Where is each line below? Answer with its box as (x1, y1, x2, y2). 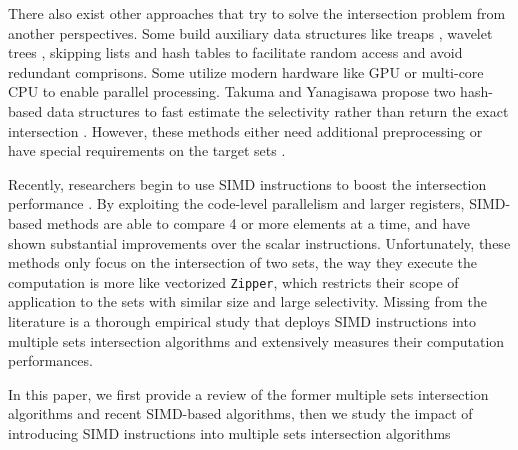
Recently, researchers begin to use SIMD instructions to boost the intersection (8, 173, 487, 194)
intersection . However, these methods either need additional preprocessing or (8, 120, 483, 141)
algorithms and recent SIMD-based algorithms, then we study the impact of (8, 403, 473, 424)
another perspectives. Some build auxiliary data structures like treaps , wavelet (8, 22, 493, 43)
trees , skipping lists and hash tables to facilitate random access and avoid (8, 42, 463, 63)
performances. (8, 350, 93, 371)
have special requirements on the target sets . (8, 140, 286, 161)
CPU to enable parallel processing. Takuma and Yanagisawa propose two (8, 81, 456, 102)
